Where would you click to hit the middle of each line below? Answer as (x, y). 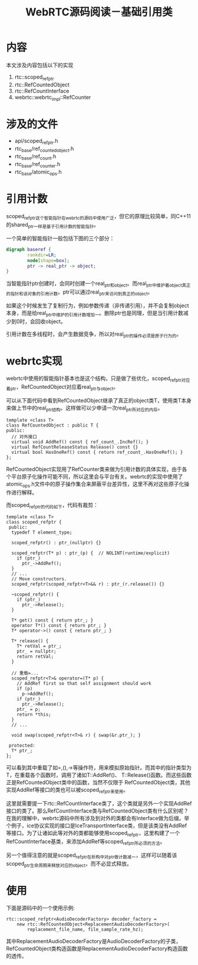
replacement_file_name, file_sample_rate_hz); (85, 930)
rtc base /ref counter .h (37, 165)
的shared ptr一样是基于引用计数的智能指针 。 (52, 225)
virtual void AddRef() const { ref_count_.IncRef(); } (80, 442)
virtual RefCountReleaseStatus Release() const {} (75, 447)
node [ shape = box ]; (48, 261)
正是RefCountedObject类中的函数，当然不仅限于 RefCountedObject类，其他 (98, 782)
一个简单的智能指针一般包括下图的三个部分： (60, 238)
